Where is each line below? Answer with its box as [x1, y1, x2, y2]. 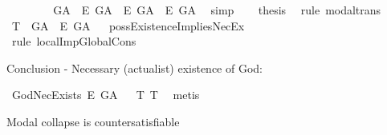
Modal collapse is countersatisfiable [6, 113, 180, 129]
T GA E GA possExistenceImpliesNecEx [11, 17, 245, 34]
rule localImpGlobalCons [11, 33, 136, 50]
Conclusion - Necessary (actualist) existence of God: [6, 59, 263, 76]
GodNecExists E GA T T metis [11, 86, 200, 103]
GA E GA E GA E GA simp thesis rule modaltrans [53, 2, 381, 18]
